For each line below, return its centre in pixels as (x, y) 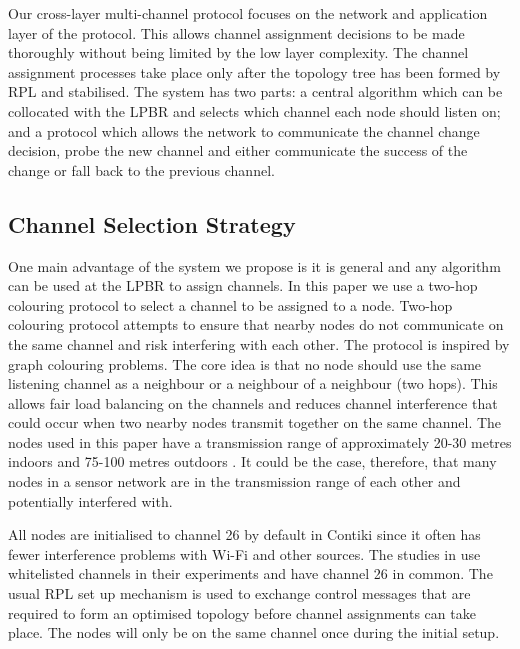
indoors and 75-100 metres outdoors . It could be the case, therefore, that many (252, 461)
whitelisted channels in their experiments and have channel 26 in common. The (250, 573)
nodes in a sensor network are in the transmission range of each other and (234, 481)
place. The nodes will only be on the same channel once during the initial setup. (254, 632)
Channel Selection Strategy (152, 223)
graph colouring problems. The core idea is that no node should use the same (245, 363)
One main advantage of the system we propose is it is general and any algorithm (254, 265)
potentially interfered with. (90, 500)
